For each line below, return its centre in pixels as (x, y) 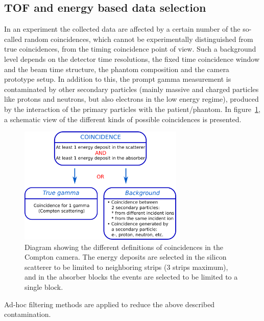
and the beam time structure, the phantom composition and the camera (117, 69)
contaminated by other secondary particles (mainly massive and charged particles (131, 89)
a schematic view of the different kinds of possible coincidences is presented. (123, 119)
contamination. (28, 314)
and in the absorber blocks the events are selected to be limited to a (131, 277)
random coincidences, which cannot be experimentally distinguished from (139, 39)
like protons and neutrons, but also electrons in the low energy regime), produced (131, 99)
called (13, 39)
